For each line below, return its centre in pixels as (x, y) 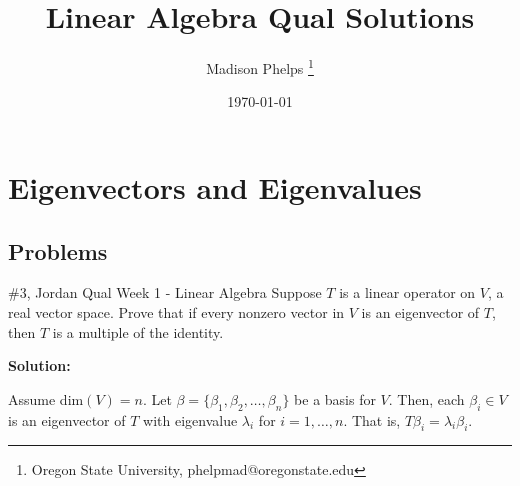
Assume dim (46, 398)
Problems (58, 250)
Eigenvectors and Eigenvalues (215, 186)
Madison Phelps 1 (260, 66)
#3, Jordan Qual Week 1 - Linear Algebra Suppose (165, 292)
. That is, (372, 419)
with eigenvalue (190, 419)
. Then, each (426, 398)
